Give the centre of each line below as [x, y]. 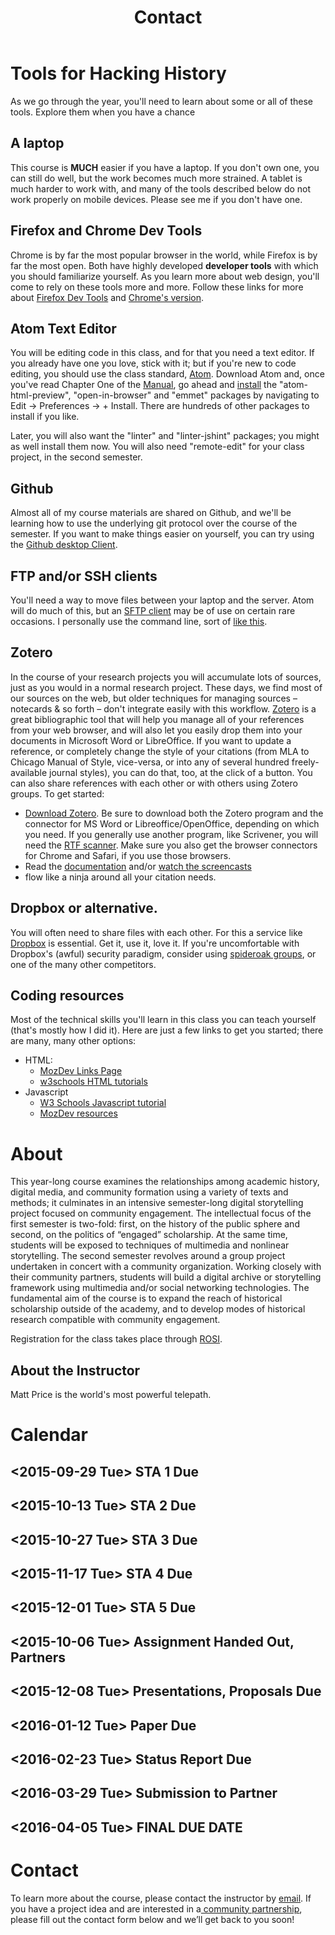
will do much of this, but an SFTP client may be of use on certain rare [153, 610]
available [29, 772]
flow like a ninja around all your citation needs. [120, 877]
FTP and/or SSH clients [84, 576]
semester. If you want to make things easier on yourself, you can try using [162, 534]
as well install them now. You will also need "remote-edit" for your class [157, 447]
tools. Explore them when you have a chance [103, 112]
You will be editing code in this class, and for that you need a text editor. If [162, 353]
